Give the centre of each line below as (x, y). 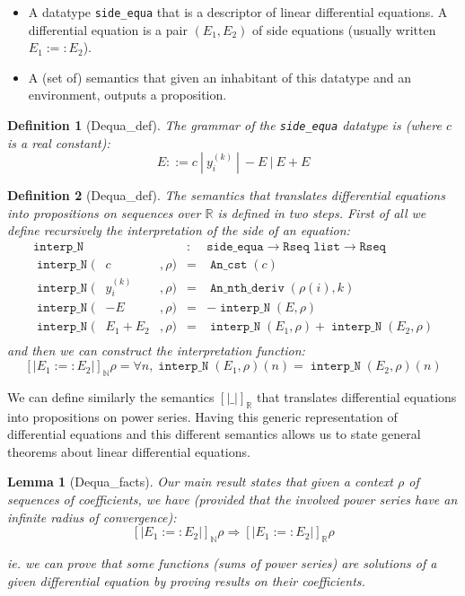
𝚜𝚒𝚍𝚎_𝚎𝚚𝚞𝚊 (235, 247)
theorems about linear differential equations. (129, 451)
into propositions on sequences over (104, 212)
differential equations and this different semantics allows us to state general (214, 434)
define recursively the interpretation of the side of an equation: (179, 230)
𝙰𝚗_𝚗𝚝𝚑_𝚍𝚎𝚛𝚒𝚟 (247, 288)
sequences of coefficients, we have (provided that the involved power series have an (232, 500)
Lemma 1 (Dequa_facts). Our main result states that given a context (201, 482)
